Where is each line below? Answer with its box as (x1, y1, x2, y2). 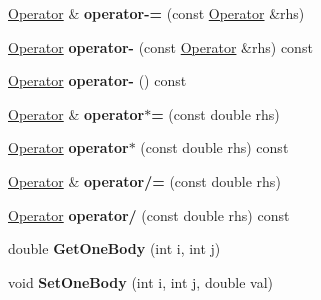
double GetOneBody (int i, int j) (8, 238, 221, 259)
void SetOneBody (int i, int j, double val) (8, 271, 273, 292)
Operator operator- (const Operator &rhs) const (8, 36, 313, 57)
